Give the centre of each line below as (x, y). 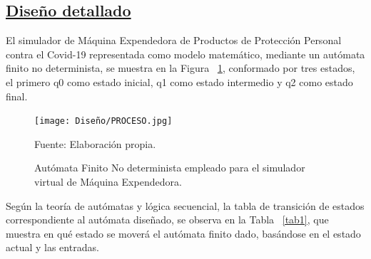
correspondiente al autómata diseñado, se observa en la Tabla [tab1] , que (167, 220)
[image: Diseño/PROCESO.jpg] (103, 121)
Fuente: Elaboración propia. (95, 143)
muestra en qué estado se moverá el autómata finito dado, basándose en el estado (183, 233)
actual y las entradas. (52, 247)
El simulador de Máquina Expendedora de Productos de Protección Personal (174, 40)
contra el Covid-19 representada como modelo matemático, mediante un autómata (185, 54)
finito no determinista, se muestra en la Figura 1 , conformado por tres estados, (181, 68)
